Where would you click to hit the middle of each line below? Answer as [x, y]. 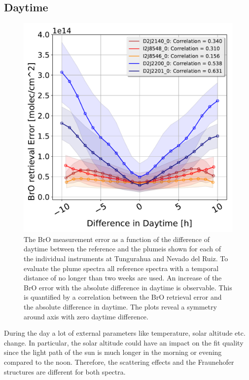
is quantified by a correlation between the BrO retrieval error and [123, 297]
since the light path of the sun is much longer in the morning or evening [113, 352]
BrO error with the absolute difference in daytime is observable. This [128, 287]
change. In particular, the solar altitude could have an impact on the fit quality [124, 342]
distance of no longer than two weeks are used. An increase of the [123, 278]
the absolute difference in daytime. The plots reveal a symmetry [120, 306]
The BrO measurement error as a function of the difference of [117, 239]
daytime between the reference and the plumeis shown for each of [123, 249]
